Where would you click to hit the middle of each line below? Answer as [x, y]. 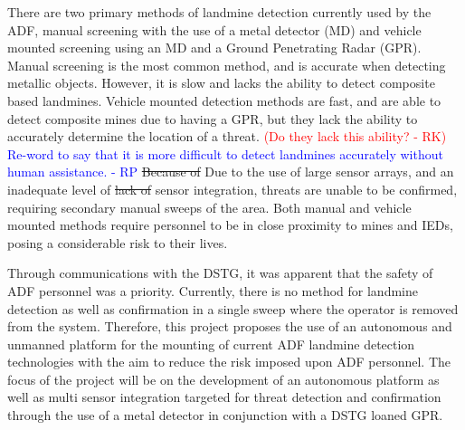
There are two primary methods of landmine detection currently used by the [219, 12]
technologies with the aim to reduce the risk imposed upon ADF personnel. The [229, 362]
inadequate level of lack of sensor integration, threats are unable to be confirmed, [232, 189]
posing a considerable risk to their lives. [118, 242]
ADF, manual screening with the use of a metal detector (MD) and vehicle [214, 29]
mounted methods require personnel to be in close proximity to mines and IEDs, [230, 225]
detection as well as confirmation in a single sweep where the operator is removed [233, 308]
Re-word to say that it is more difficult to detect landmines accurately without [225, 153]
